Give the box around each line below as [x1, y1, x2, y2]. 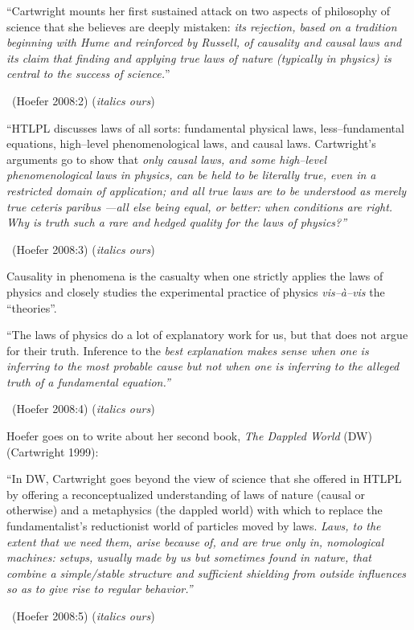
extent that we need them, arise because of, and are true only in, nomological [6, 533, 383, 550]
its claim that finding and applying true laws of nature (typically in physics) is [6, 49, 391, 66]
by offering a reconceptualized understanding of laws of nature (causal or [6, 485, 366, 502]
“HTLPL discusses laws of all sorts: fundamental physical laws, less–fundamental [6, 119, 404, 136]
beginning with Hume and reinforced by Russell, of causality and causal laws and [6, 34, 402, 51]
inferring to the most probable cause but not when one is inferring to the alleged [6, 358, 400, 374]
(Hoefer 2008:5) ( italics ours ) [11, 607, 155, 624]
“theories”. [6, 299, 57, 316]
